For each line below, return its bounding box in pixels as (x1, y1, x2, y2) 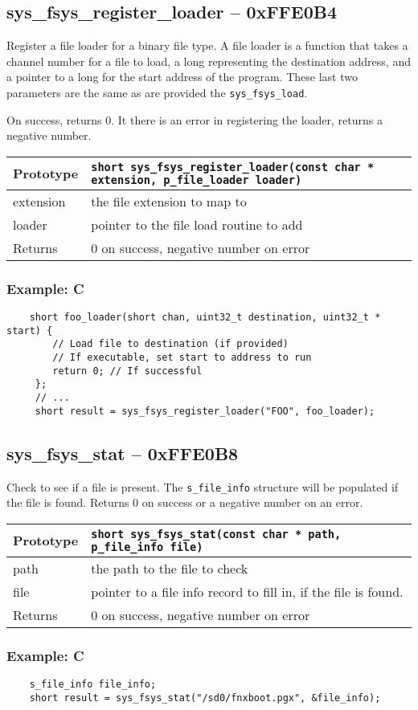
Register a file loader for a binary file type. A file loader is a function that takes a (6, 37, 408, 54)
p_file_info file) (91, 540, 203, 553)
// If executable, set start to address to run (52, 352, 312, 364)
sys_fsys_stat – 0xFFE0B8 (6, 440, 239, 465)
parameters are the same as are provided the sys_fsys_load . (6, 84, 308, 100)
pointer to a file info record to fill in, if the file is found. (91, 581, 404, 601)
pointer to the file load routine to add (91, 214, 303, 234)
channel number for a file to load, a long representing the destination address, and (6, 52, 411, 69)
